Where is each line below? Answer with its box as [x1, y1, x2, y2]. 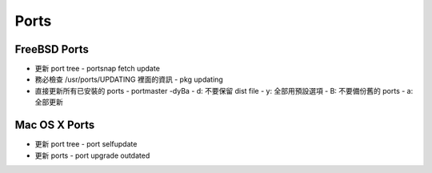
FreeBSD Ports [14, 42, 90, 56]
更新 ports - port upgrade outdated [34, 151, 150, 160]
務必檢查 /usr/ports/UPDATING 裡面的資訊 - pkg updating [34, 74, 223, 84]
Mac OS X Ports [14, 119, 95, 132]
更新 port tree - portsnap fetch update [34, 64, 160, 74]
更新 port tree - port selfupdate [34, 139, 138, 149]
